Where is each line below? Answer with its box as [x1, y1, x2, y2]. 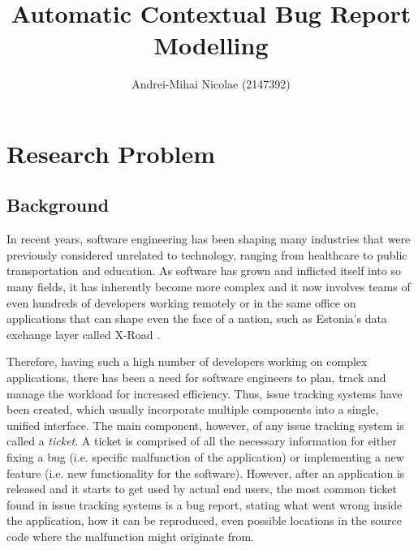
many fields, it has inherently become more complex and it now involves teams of [6, 278, 411, 295]
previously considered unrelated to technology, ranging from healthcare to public [6, 246, 407, 263]
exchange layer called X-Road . [6, 325, 161, 342]
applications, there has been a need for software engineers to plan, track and [6, 369, 386, 386]
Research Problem [6, 136, 216, 170]
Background [6, 192, 110, 217]
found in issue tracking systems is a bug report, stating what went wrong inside [6, 496, 403, 513]
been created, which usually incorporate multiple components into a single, [6, 401, 379, 418]
